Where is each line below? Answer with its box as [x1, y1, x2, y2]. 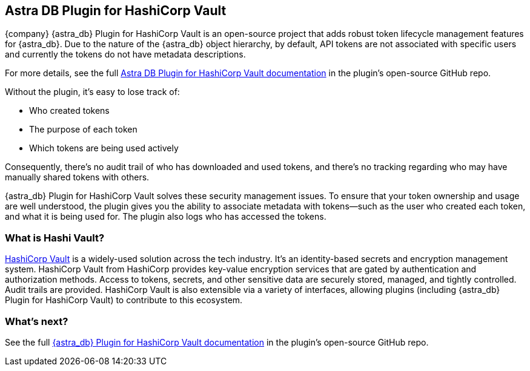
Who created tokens [29, 105, 110, 116]
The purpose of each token [29, 124, 137, 135]
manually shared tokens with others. [5, 172, 150, 183]
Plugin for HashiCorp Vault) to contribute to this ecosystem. [5, 295, 243, 306]
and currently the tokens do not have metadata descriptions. [5, 49, 246, 60]
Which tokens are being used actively [29, 143, 179, 154]
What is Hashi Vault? [5, 231, 105, 244]
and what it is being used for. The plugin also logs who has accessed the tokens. [5, 211, 326, 222]
